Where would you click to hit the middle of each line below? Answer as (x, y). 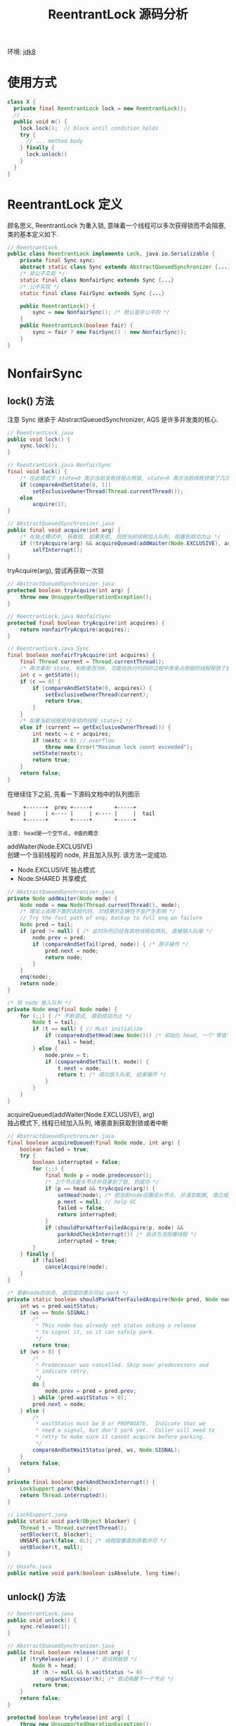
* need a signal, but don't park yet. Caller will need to (125, 1430)
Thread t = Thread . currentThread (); (74, 1528)
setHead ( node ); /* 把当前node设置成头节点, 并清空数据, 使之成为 (145, 1195)
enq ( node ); (36, 977)
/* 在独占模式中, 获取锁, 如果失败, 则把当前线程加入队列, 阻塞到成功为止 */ (120, 537)
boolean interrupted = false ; (77, 1163)
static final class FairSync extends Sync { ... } (92, 293)
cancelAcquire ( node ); (77, 1267)
